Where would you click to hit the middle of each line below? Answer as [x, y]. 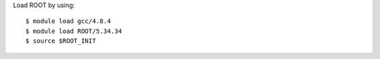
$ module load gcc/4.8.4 [68, 21]
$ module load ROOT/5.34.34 [74, 31]
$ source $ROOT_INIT [61, 41]
